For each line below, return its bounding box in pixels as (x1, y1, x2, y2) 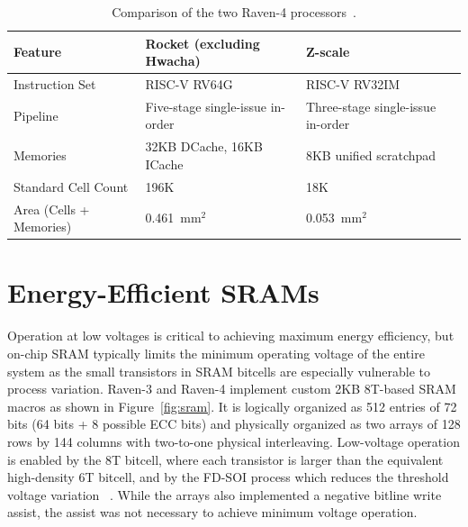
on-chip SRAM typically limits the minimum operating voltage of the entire (7, 344, 425, 362)
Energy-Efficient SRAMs (7, 274, 319, 311)
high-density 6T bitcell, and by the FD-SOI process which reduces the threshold (7, 468, 449, 486)
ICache (145, 154, 184, 173)
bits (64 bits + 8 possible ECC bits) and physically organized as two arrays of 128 (7, 414, 461, 433)
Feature (13, 42, 62, 61)
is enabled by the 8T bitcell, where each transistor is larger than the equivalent (7, 450, 444, 468)
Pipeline (13, 105, 58, 124)
